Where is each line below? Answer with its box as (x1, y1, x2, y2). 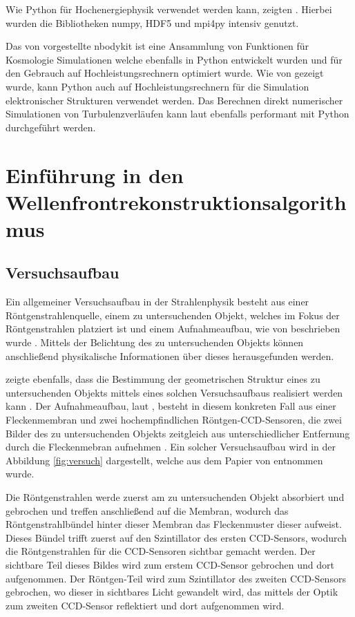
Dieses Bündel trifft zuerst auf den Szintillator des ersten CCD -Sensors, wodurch (6, 530, 347, 544)
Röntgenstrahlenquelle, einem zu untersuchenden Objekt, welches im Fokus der (6, 307, 340, 322)
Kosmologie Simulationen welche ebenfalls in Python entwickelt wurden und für (6, 52, 343, 66)
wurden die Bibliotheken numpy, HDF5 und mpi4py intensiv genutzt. (6, 15, 299, 30)
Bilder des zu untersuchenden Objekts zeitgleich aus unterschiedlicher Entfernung (6, 426, 350, 440)
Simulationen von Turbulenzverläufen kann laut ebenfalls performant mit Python (6, 106, 349, 121)
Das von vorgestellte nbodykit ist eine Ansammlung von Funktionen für (6, 39, 309, 53)
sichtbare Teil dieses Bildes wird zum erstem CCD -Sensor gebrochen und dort (6, 557, 334, 571)
